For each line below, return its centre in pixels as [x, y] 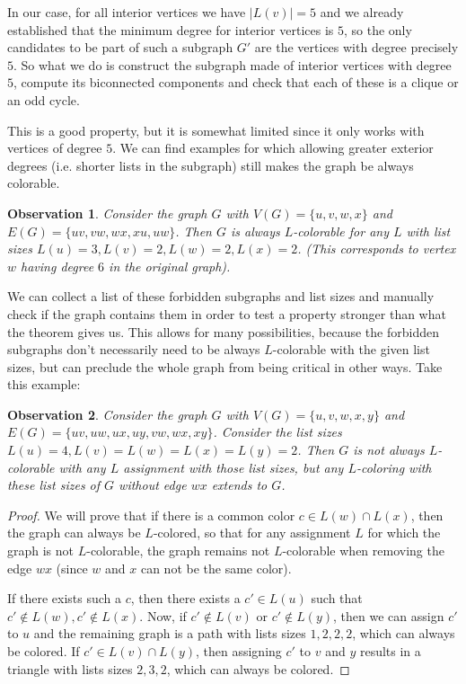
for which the [404, 533]
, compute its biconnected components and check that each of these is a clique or [236, 82]
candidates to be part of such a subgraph [120, 47]
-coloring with [394, 467]
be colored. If [44, 651]
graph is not [41, 551]
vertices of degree [55, 148]
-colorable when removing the [363, 551]
